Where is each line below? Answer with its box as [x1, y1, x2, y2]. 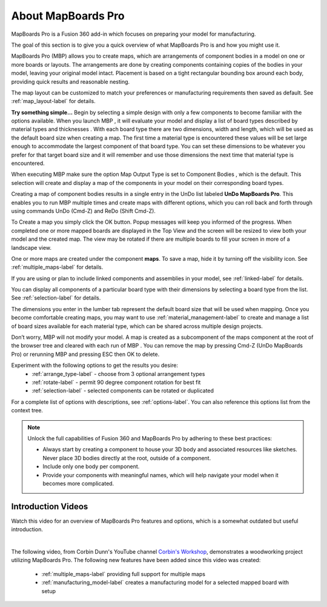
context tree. [11, 407, 44, 414]
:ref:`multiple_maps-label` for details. [11, 264, 104, 271]
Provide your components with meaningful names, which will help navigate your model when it [42, 471, 279, 478]
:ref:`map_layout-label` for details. [11, 98, 96, 105]
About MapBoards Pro [11, 9, 125, 22]
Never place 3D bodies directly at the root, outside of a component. [42, 454, 211, 461]
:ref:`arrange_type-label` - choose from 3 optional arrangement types [31, 370, 205, 377]
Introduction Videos [11, 501, 88, 512]
